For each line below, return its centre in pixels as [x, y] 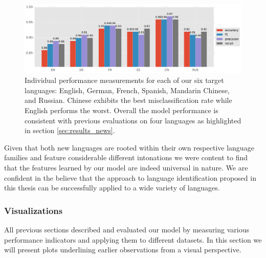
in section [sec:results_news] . [70, 130]
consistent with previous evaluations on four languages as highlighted [133, 120]
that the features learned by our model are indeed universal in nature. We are [126, 167]
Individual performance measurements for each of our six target [124, 80]
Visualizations [34, 210]
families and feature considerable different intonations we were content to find [126, 157]
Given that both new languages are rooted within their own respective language [129, 147]
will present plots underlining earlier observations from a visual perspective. [123, 250]
